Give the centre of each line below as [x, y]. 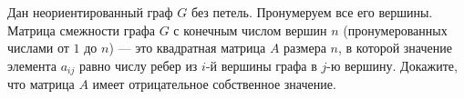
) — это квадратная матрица [187, 48]
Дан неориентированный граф [90, 12]
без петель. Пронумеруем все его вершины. [312, 12]
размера [305, 48]
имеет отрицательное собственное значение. [214, 84]
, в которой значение [395, 48]
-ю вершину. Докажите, [392, 65]
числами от [38, 48]
